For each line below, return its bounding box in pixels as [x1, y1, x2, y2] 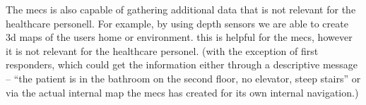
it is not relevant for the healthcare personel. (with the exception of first [6, 43, 319, 58]
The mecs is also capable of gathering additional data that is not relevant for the [6, 2, 356, 16]
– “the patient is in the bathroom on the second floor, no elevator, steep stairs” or [6, 70, 361, 85]
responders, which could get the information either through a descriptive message [6, 57, 358, 72]
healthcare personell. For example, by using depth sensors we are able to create [6, 16, 348, 30]
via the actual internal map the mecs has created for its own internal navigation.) [6, 85, 359, 99]
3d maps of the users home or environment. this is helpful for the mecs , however [6, 30, 353, 44]
